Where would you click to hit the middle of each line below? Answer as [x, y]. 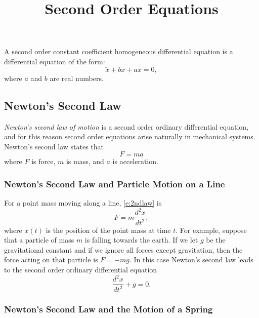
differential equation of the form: [55, 61]
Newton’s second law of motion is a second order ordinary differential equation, [126, 126]
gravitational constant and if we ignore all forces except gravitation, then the [123, 249]
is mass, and [85, 161]
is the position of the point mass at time [108, 230]
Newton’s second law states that [54, 146]
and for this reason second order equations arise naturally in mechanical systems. [130, 136]
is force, [44, 161]
